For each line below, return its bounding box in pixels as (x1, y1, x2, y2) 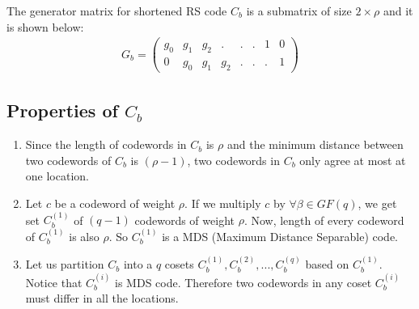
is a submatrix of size (246, 2, 352, 19)
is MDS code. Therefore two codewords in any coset (115, 273, 372, 290)
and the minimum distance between (226, 136, 404, 153)
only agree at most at (299, 151, 406, 168)
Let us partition (25, 256, 104, 273)
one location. (25, 167, 89, 184)
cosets (164, 256, 194, 273)
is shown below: (6, 18, 84, 35)
